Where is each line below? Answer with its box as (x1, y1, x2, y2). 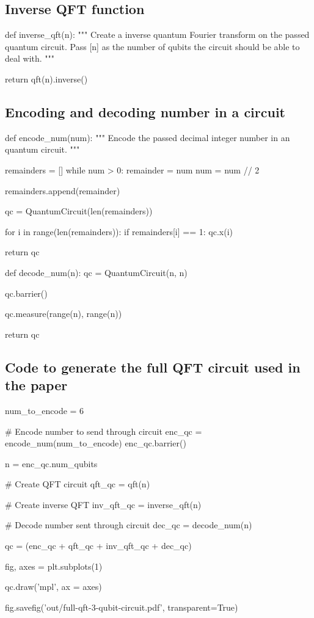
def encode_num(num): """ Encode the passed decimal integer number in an (5, 131, 290, 144)
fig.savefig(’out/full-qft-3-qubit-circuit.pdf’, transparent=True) (5, 600, 238, 613)
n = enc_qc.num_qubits (5, 457, 98, 470)
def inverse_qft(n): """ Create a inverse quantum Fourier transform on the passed (5, 28, 310, 41)
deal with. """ (5, 52, 55, 65)
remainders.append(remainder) (5, 184, 120, 197)
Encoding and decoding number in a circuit (5, 102, 285, 121)
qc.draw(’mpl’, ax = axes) (5, 580, 102, 593)
